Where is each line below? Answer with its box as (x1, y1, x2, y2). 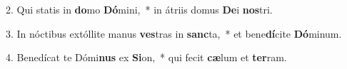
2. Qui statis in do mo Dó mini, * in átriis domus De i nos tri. (6, 2, 273, 16)
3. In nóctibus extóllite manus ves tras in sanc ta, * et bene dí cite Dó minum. (6, 26, 342, 41)
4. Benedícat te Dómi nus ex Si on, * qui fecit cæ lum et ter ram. (6, 50, 287, 65)
